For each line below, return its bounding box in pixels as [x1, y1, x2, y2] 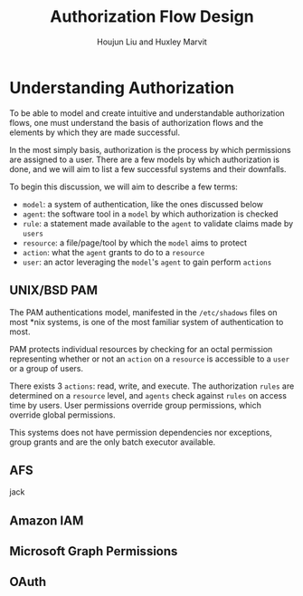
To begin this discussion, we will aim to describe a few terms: [9, 181, 238, 192]
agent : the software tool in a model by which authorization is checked [22, 208, 279, 219]
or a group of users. [9, 362, 84, 373]
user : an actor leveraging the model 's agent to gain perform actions [22, 256, 272, 267]
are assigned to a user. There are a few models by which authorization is [9, 154, 280, 165]
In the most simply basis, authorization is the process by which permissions [9, 144, 291, 155]
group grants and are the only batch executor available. [9, 437, 216, 447]
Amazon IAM [9, 513, 84, 528]
